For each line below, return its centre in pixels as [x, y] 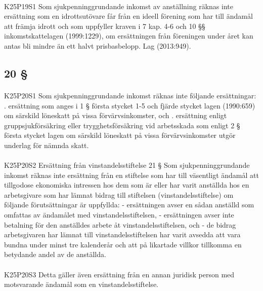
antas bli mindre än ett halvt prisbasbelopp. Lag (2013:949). [98, 45]
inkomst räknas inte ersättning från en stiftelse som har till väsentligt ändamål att [131, 175]
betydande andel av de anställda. [55, 254]
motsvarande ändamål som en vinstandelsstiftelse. [81, 284]
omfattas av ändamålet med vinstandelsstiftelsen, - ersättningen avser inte [119, 215]
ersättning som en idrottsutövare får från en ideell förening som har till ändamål [128, 16]
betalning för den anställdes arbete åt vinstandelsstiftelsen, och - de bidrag [120, 224]
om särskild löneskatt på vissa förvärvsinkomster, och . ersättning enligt [116, 115]
